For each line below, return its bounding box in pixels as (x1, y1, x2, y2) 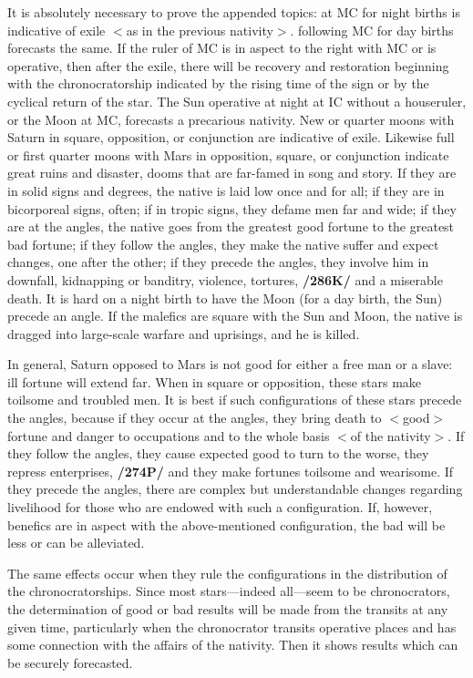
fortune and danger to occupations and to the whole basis (7, 426, 330, 445)
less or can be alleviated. (7, 533, 145, 552)
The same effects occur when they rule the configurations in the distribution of (7, 563, 447, 582)
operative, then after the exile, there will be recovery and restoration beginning (7, 56, 449, 75)
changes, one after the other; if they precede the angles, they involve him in (7, 252, 429, 272)
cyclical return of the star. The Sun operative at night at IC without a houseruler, (7, 91, 467, 110)
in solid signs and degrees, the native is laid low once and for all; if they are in (7, 180, 445, 200)
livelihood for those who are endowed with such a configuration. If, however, (7, 498, 433, 517)
